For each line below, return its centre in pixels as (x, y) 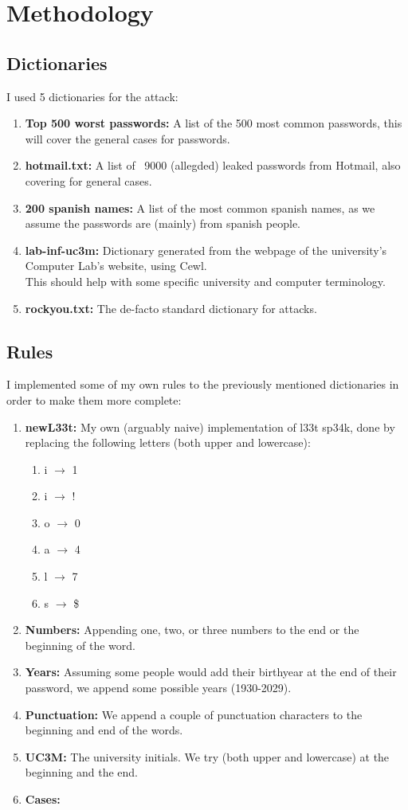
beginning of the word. (80, 645)
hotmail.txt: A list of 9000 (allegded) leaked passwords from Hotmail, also (213, 165)
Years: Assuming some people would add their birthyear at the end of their (211, 672)
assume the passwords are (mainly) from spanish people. (163, 223)
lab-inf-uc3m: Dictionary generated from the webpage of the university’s (206, 250)
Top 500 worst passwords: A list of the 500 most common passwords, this (214, 123)
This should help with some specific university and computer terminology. (205, 281)
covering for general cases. (88, 180)
